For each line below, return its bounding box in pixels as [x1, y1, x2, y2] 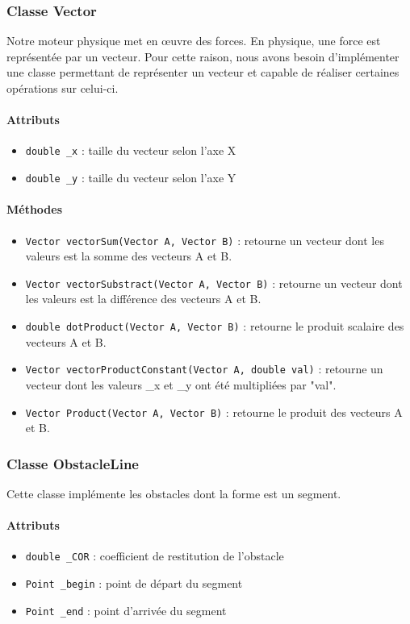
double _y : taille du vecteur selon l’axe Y [25, 169, 236, 186]
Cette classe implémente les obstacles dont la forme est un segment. [6, 485, 341, 501]
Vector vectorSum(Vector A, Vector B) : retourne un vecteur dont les [25, 231, 384, 248]
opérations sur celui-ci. [6, 80, 119, 96]
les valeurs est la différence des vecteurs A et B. [25, 290, 261, 307]
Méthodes [6, 201, 63, 218]
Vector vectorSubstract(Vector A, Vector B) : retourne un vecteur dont [25, 274, 403, 291]
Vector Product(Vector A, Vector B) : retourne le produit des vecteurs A [25, 403, 403, 420]
